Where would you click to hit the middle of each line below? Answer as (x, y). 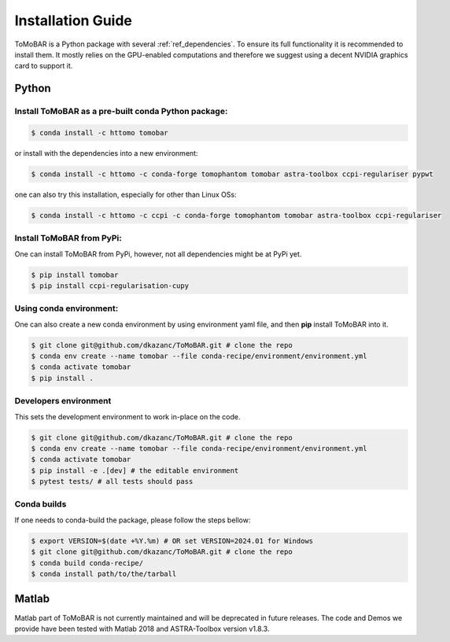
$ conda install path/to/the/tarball (104, 574)
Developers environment (63, 401)
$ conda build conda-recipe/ (87, 563)
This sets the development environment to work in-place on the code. (127, 416)
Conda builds (41, 504)
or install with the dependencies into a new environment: (106, 153)
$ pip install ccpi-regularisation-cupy (110, 286)
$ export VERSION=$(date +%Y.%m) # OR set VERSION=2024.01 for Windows (172, 541)
